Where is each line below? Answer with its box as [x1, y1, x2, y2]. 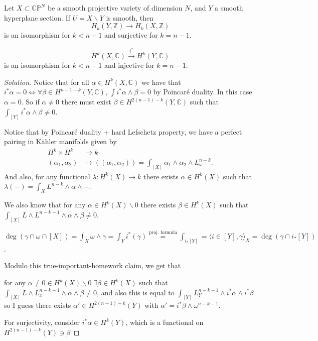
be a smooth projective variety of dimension [47, 3, 183, 13]
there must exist [61, 96, 111, 107]
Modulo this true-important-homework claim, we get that [4, 260, 181, 271]
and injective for [104, 60, 154, 70]
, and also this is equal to [97, 287, 175, 297]
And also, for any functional [4, 171, 90, 181]
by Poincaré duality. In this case [153, 86, 252, 97]
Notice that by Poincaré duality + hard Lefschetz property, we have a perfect [4, 126, 242, 137]
